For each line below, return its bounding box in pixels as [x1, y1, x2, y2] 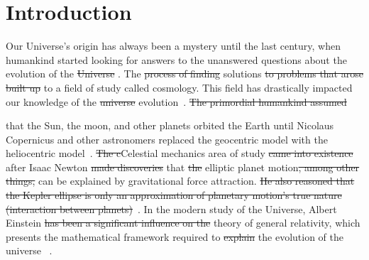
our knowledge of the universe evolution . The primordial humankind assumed [6, 94, 347, 109]
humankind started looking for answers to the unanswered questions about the [6, 52, 347, 67]
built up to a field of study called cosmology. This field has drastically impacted [6, 80, 353, 94]
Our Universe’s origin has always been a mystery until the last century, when [6, 38, 341, 53]
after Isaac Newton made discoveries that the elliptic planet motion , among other [6, 159, 360, 174]
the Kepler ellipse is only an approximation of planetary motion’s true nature [6, 188, 342, 202]
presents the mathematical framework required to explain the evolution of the [6, 229, 343, 244]
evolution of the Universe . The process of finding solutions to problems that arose [6, 66, 363, 81]
